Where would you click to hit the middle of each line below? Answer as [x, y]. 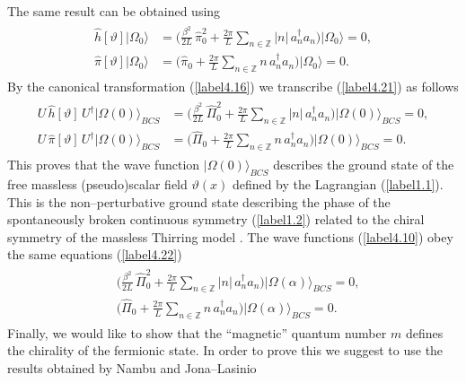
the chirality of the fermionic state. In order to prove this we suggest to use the [225, 350]
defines [424, 332]
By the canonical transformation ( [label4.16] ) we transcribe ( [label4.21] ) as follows [233, 86]
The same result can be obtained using [114, 11]
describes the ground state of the [364, 165]
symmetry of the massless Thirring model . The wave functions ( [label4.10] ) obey [230, 236]
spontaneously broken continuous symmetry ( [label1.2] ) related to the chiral [216, 219]
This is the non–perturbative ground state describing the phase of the [199, 201]
